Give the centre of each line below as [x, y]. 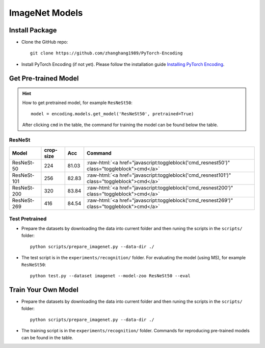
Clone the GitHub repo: [45, 42]
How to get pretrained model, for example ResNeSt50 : [77, 103]
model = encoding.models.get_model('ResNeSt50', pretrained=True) [113, 114]
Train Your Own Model [44, 290]
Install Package [33, 30]
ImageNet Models [46, 13]
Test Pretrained [28, 218]
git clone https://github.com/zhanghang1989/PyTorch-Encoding [106, 53]
